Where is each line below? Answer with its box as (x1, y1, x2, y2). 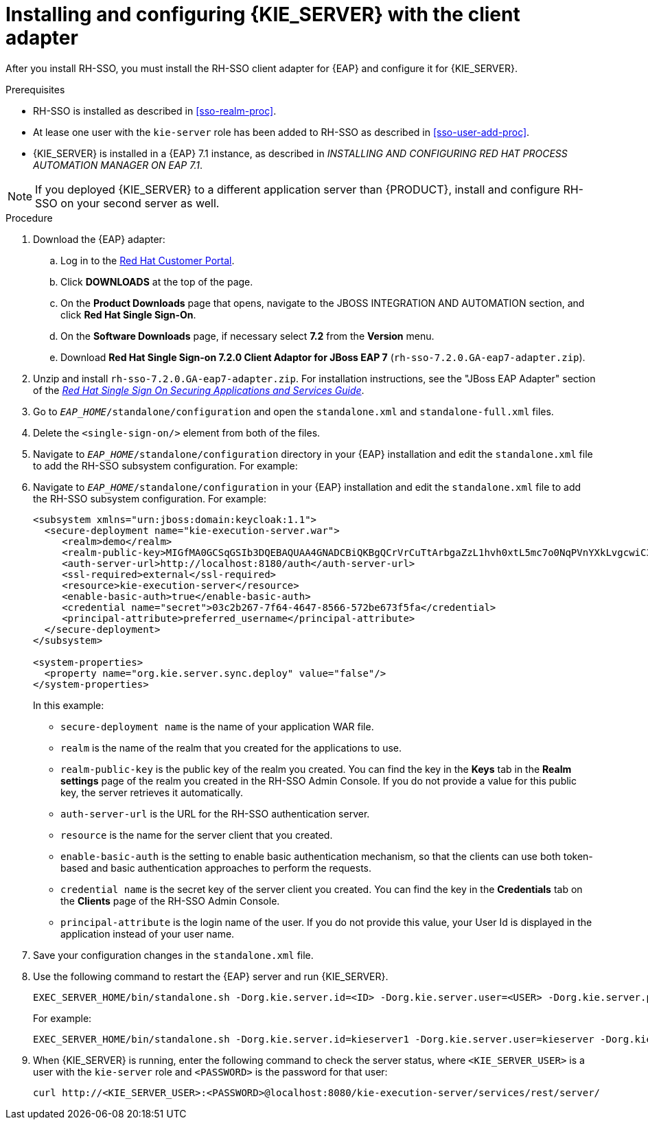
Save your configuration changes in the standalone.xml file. (33, 949, 314, 961)
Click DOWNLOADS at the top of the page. (60, 275, 253, 288)
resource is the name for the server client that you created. (60, 828, 333, 841)
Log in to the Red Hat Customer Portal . (60, 254, 235, 266)
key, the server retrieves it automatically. (60, 786, 244, 798)
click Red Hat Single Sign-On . (60, 308, 196, 321)
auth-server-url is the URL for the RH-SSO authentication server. (60, 807, 370, 820)
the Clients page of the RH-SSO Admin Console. (60, 894, 280, 907)
